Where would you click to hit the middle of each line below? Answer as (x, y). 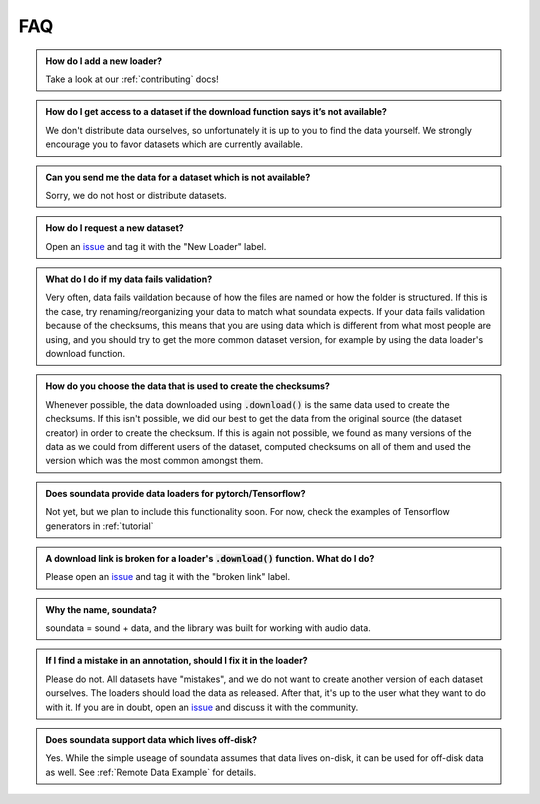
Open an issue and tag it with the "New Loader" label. (156, 246)
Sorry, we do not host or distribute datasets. (136, 195)
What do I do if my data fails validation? (129, 279)
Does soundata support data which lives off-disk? (151, 740)
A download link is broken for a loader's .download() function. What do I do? (210, 558)
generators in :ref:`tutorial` (99, 526)
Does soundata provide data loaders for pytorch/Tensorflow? (175, 493)
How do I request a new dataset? (114, 228)
